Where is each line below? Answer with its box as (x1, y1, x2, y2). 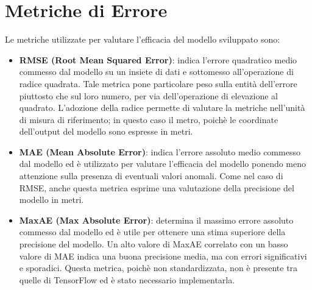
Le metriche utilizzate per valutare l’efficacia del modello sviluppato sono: (5, 33, 280, 46)
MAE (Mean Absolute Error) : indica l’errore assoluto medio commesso (19, 145, 300, 158)
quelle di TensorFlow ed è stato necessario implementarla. (19, 273, 235, 286)
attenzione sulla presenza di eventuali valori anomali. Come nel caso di (19, 169, 283, 182)
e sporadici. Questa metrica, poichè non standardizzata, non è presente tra (19, 261, 298, 274)
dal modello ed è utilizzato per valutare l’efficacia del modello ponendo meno (19, 157, 307, 170)
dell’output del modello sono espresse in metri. (19, 125, 193, 138)
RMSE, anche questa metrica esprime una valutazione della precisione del (19, 181, 294, 194)
